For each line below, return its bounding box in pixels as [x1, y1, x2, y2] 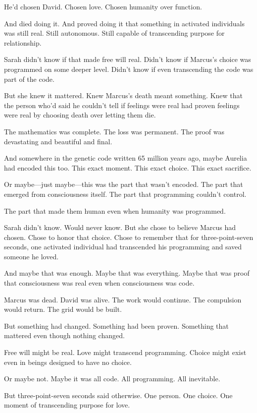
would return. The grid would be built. [4, 304, 122, 314]
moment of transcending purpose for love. [4, 400, 130, 410]
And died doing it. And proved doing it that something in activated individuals [4, 18, 245, 28]
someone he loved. [4, 251, 59, 261]
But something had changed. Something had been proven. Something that [4, 320, 229, 331]
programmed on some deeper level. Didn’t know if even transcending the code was [4, 63, 254, 74]
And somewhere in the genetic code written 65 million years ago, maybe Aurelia [4, 153, 247, 163]
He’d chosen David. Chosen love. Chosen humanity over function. [4, 1, 202, 11]
